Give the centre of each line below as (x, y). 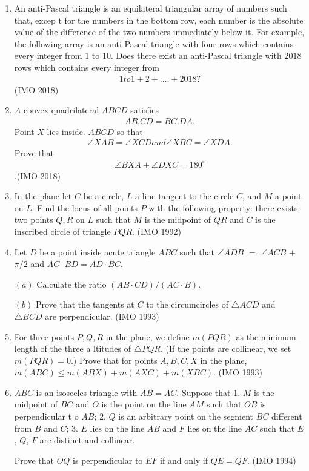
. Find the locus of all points (85, 207)
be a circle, (104, 196)
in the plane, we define (148, 336)
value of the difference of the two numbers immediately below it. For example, (159, 32)
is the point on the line (144, 404)
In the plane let (43, 196)
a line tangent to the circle (184, 196)
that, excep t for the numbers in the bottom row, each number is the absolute (159, 20)
